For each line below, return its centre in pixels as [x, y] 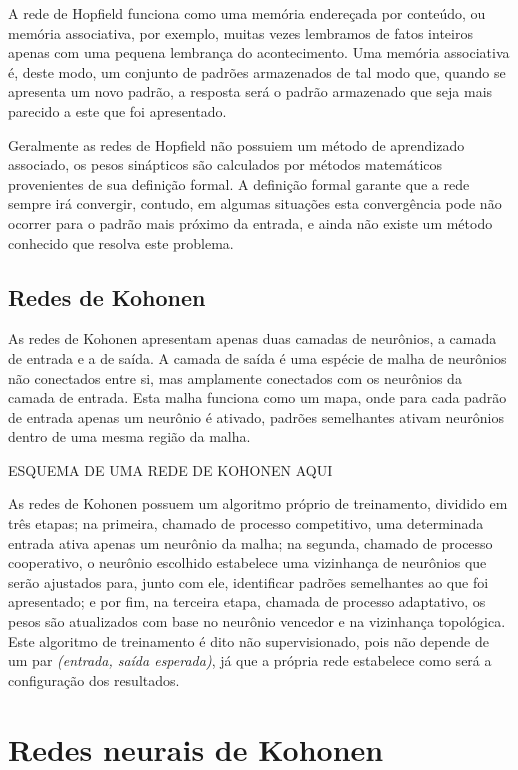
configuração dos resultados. [94, 679]
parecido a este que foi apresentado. [117, 110]
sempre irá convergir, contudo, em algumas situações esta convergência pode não [255, 203]
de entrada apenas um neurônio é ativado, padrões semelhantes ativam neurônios [256, 416]
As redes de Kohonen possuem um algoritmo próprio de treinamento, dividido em [258, 503]
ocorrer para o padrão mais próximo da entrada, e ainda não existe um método [250, 222]
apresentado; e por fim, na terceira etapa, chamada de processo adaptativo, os [247, 601]
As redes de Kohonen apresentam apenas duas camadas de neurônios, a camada [252, 338]
